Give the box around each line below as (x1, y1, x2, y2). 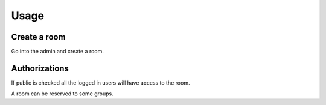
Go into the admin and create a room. (11, 48, 104, 55)
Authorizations (11, 63, 69, 73)
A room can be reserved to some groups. (11, 90, 114, 97)
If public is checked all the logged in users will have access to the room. (11, 79, 190, 86)
